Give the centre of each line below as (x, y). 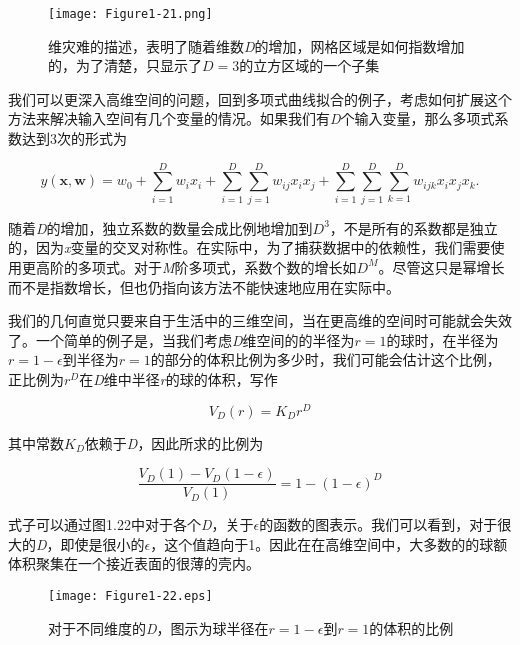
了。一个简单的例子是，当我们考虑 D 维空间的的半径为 (181, 339)
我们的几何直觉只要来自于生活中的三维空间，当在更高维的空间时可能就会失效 (260, 320)
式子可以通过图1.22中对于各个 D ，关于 (131, 524)
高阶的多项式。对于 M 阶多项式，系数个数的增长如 (196, 266)
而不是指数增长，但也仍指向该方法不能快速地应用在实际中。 (204, 286)
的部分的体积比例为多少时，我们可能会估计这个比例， (325, 359)
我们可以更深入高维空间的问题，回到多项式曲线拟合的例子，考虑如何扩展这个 (260, 98)
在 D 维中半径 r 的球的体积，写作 (178, 378)
